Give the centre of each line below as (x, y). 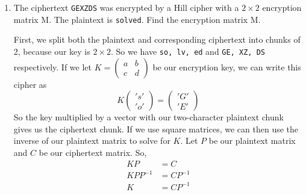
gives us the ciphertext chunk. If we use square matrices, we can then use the (156, 128)
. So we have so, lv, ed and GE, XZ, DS (188, 51)
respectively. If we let (53, 67)
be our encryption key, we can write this (227, 67)
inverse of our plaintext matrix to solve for (92, 141)
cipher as (30, 84)
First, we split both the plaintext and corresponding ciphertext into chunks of (157, 39)
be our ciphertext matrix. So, (93, 152)
